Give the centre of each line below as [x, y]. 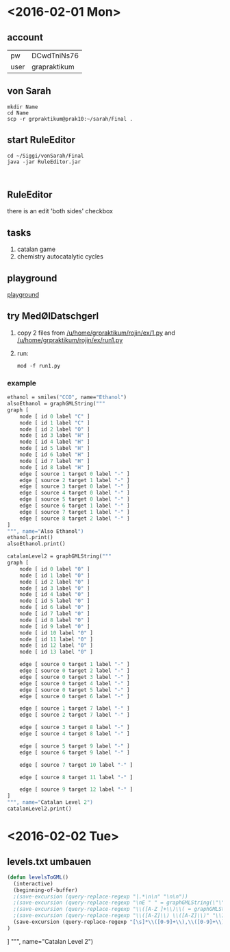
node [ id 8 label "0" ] [55, 620]
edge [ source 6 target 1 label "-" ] [75, 506]
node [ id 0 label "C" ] [55, 416]
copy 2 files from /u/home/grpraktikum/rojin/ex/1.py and [96, 333]
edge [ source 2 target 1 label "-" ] [75, 480]
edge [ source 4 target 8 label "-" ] [75, 734]
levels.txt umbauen [49, 861]
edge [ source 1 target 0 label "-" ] [75, 474]
